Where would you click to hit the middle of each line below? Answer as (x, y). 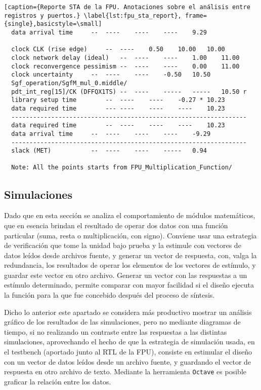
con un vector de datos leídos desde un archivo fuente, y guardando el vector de (128, 361)
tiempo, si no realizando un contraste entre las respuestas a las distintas (116, 331)
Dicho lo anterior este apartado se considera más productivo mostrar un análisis (128, 312)
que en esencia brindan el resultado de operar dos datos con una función (116, 225)
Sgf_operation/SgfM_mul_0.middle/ (69, 83)
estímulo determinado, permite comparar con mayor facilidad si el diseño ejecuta (129, 285)
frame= (196, 15)
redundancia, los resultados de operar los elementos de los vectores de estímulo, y (130, 265)
